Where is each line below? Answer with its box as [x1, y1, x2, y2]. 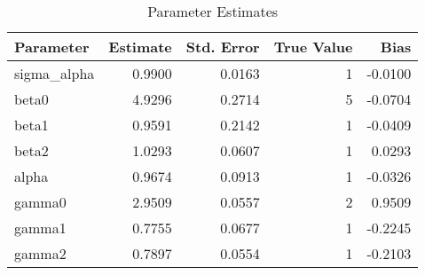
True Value [273, 36, 353, 57]
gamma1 [14, 217, 67, 238]
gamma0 [14, 192, 67, 212]
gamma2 [14, 243, 67, 263]
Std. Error [185, 36, 260, 57]
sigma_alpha [14, 63, 95, 83]
